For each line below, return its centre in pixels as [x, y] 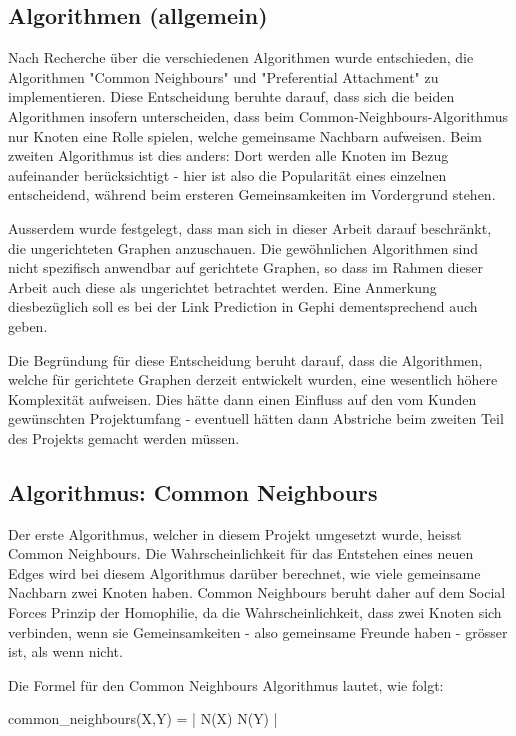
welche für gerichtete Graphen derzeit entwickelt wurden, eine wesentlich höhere [253, 379]
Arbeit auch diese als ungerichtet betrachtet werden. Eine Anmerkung [222, 286]
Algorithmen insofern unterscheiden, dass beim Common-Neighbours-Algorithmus [258, 115]
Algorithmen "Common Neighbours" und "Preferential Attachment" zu [223, 76]
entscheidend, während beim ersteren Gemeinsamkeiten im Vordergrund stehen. [252, 194]
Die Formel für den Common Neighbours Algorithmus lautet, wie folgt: [226, 684]
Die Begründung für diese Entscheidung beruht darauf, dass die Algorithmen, [245, 359]
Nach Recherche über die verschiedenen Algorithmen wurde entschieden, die [241, 57]
